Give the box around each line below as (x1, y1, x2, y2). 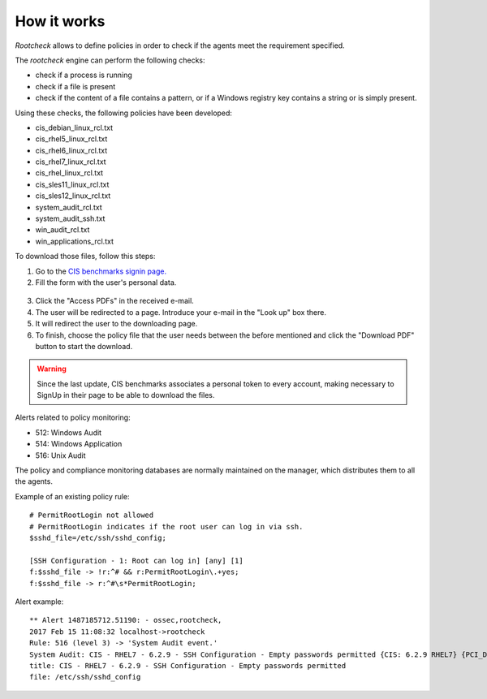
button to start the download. (35, 341, 133, 351)
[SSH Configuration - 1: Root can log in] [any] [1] (29, 556, 243, 565)
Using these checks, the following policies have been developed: (15, 108, 233, 118)
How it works (15, 12, 106, 30)
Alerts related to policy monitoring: (15, 412, 131, 422)
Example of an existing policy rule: (15, 491, 130, 501)
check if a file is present (35, 81, 116, 91)
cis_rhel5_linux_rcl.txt (35, 134, 108, 144)
